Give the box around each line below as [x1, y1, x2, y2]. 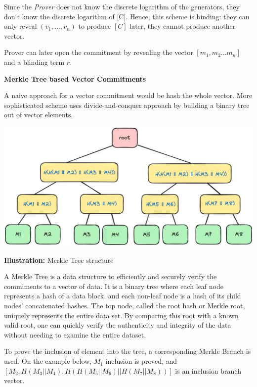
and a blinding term [4, 56, 65, 67]
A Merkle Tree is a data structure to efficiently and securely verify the [4, 271, 217, 282]
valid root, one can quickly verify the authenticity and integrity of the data [4, 320, 231, 330]
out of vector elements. [4, 109, 73, 120]
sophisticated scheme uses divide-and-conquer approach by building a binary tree [4, 99, 250, 110]
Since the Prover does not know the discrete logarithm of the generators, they [4, 1, 240, 11]
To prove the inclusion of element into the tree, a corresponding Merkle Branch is [4, 346, 251, 356]
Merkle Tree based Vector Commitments [4, 73, 146, 84]
